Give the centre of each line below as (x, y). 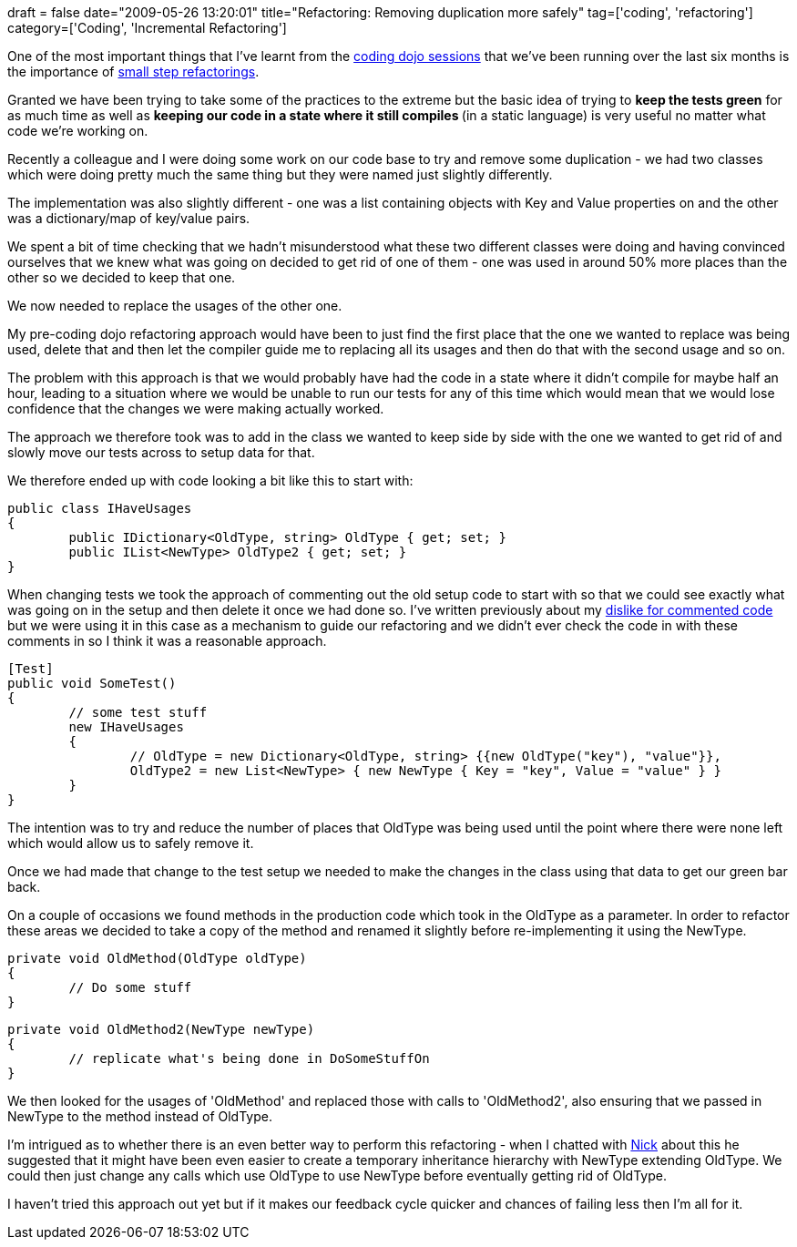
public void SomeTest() (92, 683)
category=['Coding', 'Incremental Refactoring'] (147, 28)
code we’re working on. (78, 131)
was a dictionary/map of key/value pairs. (129, 218)
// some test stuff (138, 712)
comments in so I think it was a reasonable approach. (167, 641)
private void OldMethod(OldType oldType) (157, 958)
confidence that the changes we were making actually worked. (196, 409)
